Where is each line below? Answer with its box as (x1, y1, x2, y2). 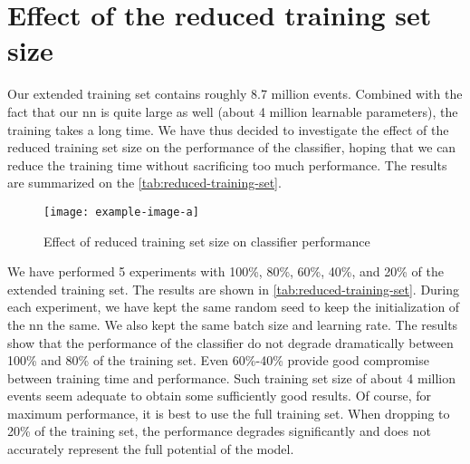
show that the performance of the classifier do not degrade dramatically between (7, 333, 454, 352)
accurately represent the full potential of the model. (7, 440, 294, 459)
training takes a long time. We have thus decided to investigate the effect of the (7, 120, 449, 139)
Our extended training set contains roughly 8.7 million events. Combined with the (7, 84, 463, 103)
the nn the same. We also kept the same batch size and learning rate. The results (7, 314, 458, 333)
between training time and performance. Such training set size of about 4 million (7, 368, 456, 387)
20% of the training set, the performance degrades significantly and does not (7, 421, 431, 440)
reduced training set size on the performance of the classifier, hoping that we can (7, 138, 456, 157)
